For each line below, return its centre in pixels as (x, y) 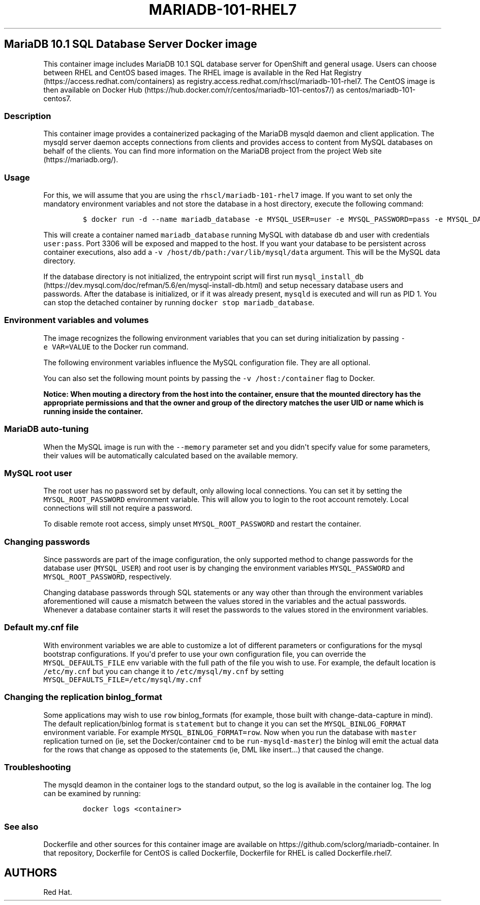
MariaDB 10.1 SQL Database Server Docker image (131, 44)
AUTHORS (31, 872)
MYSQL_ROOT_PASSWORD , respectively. (108, 577)
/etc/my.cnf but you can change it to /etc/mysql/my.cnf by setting (163, 671)
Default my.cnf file (41, 627)
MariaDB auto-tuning (47, 429)
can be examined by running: (92, 794)
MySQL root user (38, 473)
